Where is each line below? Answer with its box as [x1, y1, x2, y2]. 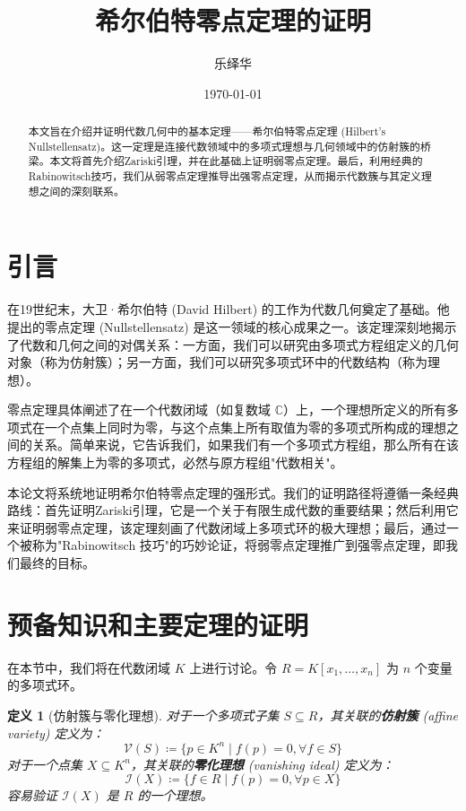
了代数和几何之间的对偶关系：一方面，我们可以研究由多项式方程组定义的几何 [7, 335, 459, 353]
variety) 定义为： [7, 723, 105, 742]
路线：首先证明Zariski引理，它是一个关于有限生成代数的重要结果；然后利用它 [7, 501, 459, 519]
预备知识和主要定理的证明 [7, 606, 309, 642]
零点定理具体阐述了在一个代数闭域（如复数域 [7, 400, 271, 419]
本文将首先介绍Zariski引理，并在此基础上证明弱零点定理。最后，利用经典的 [49, 153, 423, 169]
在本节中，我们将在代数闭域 [7, 658, 170, 676]
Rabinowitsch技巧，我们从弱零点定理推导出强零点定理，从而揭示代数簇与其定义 [28, 169, 422, 184]
